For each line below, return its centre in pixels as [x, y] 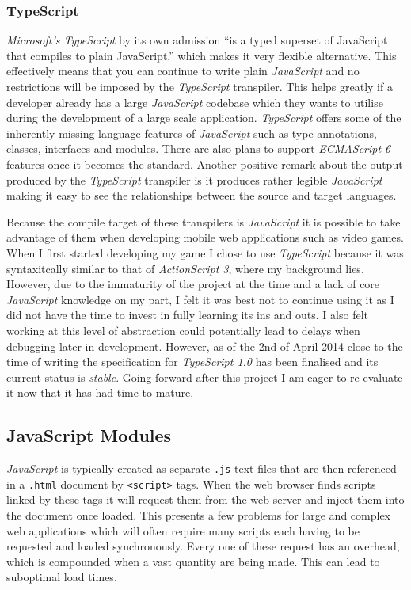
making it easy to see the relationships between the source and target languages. [202, 195]
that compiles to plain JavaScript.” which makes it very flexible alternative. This [202, 55]
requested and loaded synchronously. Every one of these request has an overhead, [203, 546]
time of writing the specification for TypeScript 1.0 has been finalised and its [192, 362]
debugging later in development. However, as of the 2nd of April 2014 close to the [205, 346]
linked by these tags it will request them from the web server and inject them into [205, 499]
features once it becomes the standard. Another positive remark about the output [205, 164]
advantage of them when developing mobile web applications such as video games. [205, 237]
